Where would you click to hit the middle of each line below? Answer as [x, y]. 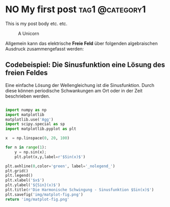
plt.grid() [17, 171]
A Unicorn [29, 33]
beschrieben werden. [28, 96]
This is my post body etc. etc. [37, 24]
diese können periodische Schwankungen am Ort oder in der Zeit [74, 90]
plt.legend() [19, 176]
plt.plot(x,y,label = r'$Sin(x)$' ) [50, 157]
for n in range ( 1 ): [26, 147]
